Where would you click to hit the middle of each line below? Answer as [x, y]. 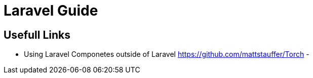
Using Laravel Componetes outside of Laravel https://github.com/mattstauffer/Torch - [167, 54]
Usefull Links [37, 35]
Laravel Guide [51, 11]
